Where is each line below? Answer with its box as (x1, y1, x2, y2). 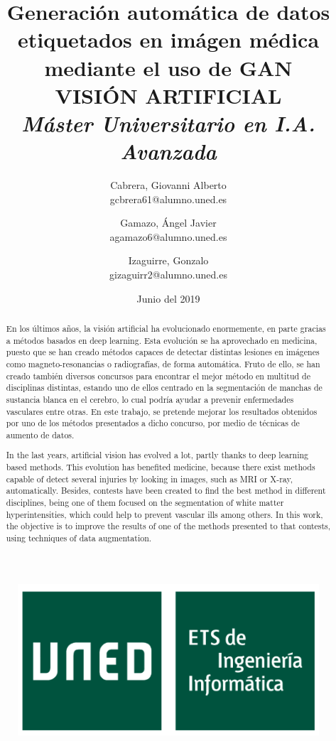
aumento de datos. (6, 428, 75, 440)
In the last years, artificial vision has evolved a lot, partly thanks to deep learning (6, 449, 309, 461)
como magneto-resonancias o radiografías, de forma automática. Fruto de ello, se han (6, 357, 320, 369)
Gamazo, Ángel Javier (120, 215, 217, 230)
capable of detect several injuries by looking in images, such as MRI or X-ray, (6, 472, 293, 485)
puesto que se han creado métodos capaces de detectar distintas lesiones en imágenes (6, 346, 320, 358)
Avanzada (120, 136, 217, 166)
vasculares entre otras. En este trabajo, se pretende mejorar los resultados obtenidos (6, 405, 318, 417)
